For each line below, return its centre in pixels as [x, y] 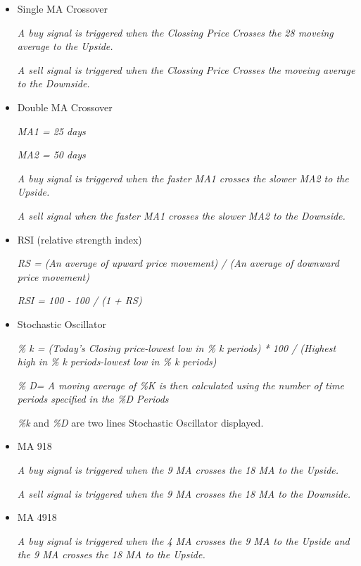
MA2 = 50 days [51, 155]
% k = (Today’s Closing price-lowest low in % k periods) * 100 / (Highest [177, 347]
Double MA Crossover [65, 107]
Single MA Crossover [62, 8]
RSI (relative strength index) [80, 239]
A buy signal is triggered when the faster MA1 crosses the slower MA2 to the [183, 178]
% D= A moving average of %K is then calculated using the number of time [180, 385]
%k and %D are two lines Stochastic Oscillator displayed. [140, 422]
